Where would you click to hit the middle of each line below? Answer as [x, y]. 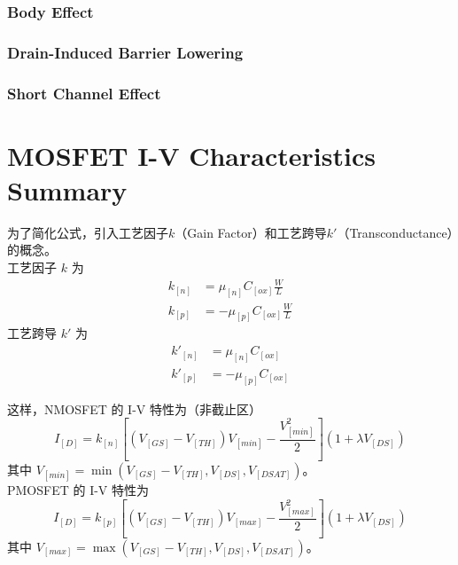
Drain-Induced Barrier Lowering [125, 52]
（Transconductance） [395, 232]
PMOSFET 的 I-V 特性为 [78, 489]
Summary [67, 189]
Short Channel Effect [84, 93]
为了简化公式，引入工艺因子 [88, 232]
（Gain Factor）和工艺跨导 [251, 232]
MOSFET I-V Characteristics [191, 155]
